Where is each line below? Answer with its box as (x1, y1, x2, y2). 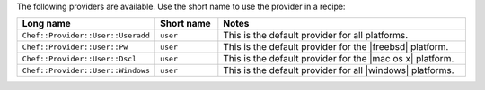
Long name (22, 18, 71, 30)
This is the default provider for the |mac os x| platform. (223, 53, 454, 65)
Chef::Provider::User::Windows (22, 65, 150, 75)
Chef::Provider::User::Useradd (22, 30, 150, 40)
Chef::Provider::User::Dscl (22, 53, 137, 63)
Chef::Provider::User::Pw (22, 42, 128, 52)
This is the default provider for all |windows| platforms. (223, 64, 454, 77)
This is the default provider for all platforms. (223, 29, 409, 42)
